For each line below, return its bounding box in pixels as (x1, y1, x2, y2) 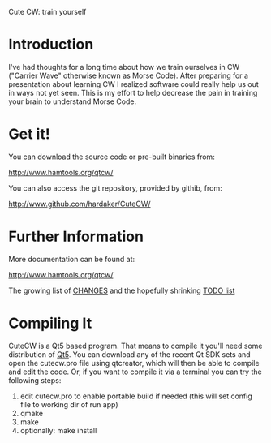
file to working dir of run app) (19, 399, 118, 409)
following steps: (8, 375, 62, 385)
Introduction (8, 36, 94, 54)
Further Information (8, 227, 144, 246)
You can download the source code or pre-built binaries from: (8, 152, 215, 161)
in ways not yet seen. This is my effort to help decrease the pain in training (8, 88, 258, 97)
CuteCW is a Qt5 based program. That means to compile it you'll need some (8, 341, 263, 351)
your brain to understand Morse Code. (8, 97, 136, 106)
